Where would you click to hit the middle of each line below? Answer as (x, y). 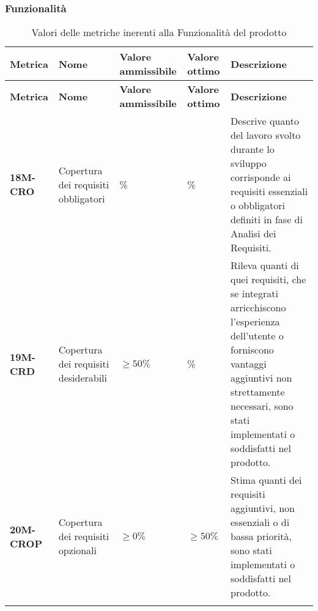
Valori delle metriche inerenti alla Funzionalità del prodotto (159, 32)
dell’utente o (257, 336)
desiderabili (83, 378)
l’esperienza (255, 322)
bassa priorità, (261, 536)
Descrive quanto (265, 121)
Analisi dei (253, 234)
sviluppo (249, 163)
